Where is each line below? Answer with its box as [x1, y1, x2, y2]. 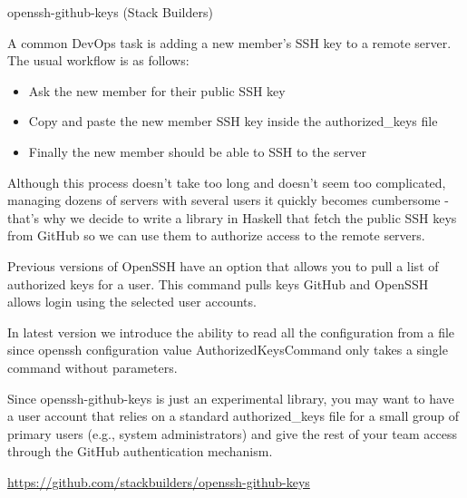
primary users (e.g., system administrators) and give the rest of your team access [7, 424, 457, 443]
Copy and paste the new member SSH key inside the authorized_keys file [28, 112, 438, 131]
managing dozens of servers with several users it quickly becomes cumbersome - [7, 190, 449, 210]
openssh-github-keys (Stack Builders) [7, 3, 213, 21]
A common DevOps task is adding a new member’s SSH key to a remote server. [7, 33, 452, 52]
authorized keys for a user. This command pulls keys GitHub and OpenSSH [7, 274, 429, 293]
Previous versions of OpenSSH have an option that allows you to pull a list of [7, 256, 439, 275]
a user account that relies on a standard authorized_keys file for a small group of [7, 406, 460, 425]
